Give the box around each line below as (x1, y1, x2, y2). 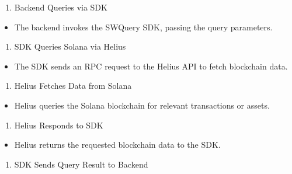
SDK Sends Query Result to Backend (14, 158, 148, 170)
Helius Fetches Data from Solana (14, 79, 132, 92)
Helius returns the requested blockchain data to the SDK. (14, 138, 221, 151)
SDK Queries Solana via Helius (14, 40, 126, 53)
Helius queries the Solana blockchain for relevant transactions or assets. (14, 99, 270, 111)
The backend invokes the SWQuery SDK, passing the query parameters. (14, 20, 273, 33)
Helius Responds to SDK (14, 119, 103, 131)
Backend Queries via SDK (14, 1, 107, 13)
